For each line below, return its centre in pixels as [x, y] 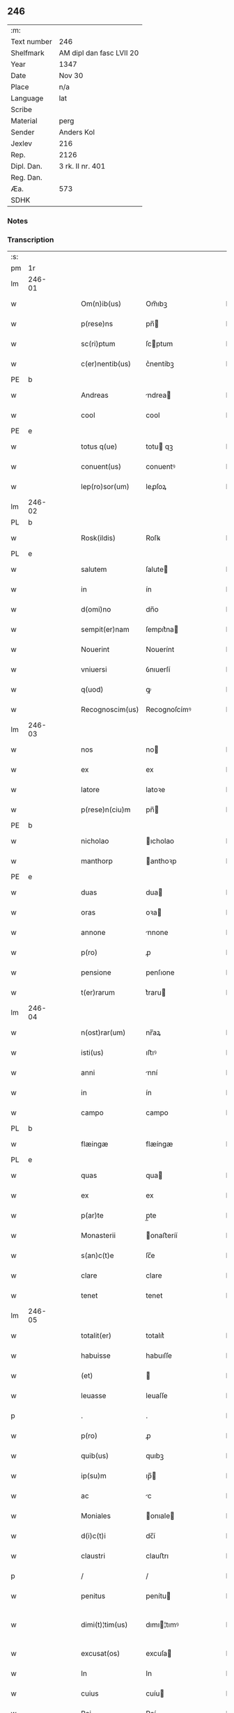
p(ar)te [93, 1216]
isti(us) [93, 1053]
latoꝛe [156, 790]
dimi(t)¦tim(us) [104, 1625]
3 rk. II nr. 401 [82, 166]
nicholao [95, 841]
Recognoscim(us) [110, 710]
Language [27, 98]
